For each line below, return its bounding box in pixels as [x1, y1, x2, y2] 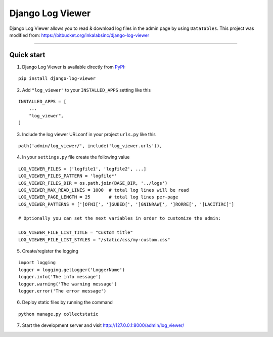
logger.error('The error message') [18, 288, 107, 293]
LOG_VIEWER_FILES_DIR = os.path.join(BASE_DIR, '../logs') [18, 180, 168, 186]
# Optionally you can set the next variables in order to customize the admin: [18, 216, 221, 221]
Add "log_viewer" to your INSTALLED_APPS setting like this [22, 87, 151, 93]
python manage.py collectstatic [18, 311, 99, 317]
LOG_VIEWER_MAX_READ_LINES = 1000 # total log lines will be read [18, 187, 189, 193]
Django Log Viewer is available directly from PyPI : [22, 64, 126, 70]
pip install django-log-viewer [18, 76, 96, 81]
